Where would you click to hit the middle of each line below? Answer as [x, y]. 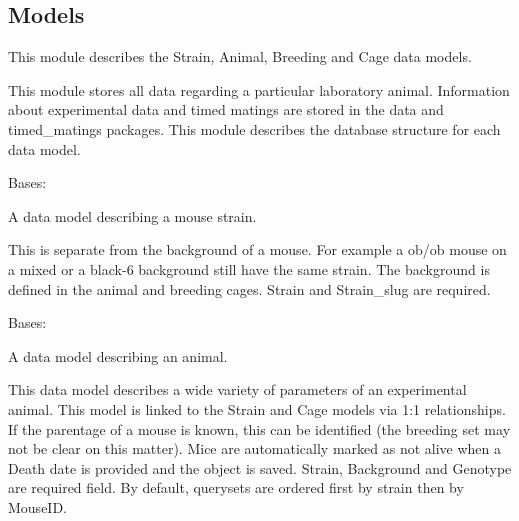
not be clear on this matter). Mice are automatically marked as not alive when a [254, 448]
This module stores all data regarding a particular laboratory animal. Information [259, 89]
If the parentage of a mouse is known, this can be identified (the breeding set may [259, 428]
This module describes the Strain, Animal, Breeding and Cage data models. [240, 56]
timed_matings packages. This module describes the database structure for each [254, 128]
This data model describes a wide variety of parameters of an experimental [237, 389]
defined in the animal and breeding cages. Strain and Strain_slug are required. [249, 288]
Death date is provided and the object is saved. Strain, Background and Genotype [260, 467]
